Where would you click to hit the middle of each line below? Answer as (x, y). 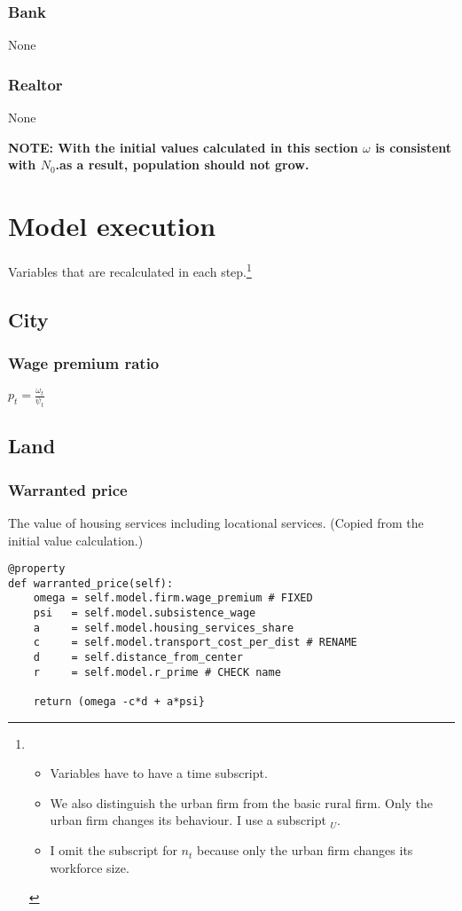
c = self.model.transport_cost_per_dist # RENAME (195, 643)
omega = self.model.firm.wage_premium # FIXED (173, 598)
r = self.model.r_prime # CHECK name (157, 672)
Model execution (112, 225)
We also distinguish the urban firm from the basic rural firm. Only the (242, 802)
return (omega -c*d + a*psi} (119, 702)
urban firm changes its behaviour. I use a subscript (188, 820)
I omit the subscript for (114, 850)
